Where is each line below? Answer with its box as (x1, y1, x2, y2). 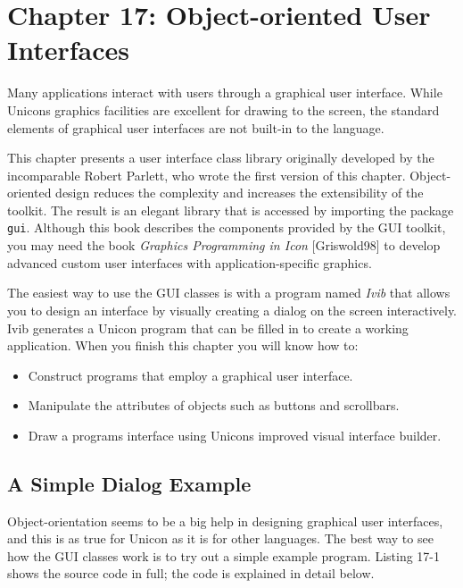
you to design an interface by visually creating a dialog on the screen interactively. (7, 300, 457, 319)
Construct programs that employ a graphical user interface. (28, 365, 353, 384)
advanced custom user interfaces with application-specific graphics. (7, 253, 372, 272)
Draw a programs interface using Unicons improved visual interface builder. (28, 425, 442, 444)
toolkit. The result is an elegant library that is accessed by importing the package (7, 200, 454, 219)
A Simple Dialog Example (7, 469, 252, 497)
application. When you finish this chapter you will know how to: (7, 336, 359, 355)
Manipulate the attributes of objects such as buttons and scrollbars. (28, 396, 400, 415)
